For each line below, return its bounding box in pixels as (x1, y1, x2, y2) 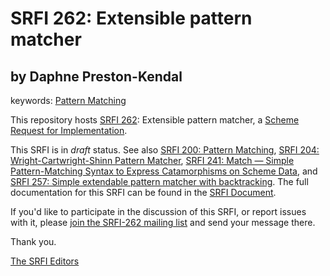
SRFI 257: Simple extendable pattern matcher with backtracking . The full (10, 176, 309, 187)
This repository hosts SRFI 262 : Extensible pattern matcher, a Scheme (10, 114, 300, 126)
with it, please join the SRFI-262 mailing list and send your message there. (10, 217, 316, 228)
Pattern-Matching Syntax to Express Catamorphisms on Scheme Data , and (10, 165, 318, 177)
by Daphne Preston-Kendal (10, 68, 183, 85)
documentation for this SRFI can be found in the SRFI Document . (10, 187, 277, 198)
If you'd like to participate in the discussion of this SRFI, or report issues (10, 206, 307, 217)
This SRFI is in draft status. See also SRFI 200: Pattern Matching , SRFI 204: (10, 144, 320, 156)
